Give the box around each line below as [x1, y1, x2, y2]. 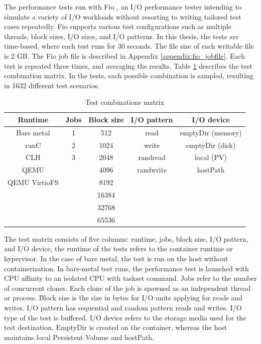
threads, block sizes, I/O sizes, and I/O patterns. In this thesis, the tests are [4, 31, 239, 41]
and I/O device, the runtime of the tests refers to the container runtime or [4, 243, 233, 254]
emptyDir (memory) [180, 127, 242, 137]
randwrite [137, 164, 167, 175]
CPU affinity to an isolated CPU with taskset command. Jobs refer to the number [4, 273, 257, 283]
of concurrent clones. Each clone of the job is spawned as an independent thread [4, 282, 251, 293]
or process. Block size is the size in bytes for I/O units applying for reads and [4, 292, 243, 303]
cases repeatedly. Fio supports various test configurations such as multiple [4, 21, 231, 32]
